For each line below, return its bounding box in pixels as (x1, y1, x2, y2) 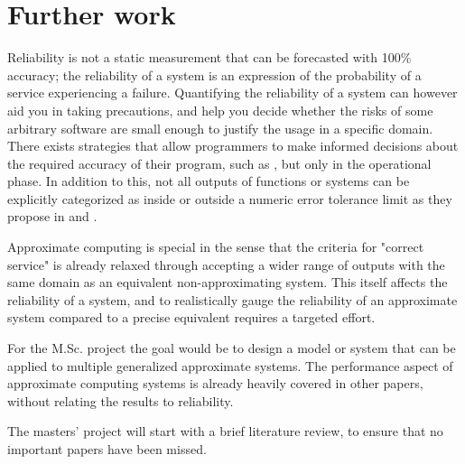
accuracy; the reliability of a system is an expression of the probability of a (7, 65, 422, 84)
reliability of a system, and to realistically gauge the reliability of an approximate (7, 290, 458, 309)
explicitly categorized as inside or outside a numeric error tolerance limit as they (7, 189, 452, 208)
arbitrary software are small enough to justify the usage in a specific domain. (7, 118, 433, 137)
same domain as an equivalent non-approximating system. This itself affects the (7, 273, 448, 292)
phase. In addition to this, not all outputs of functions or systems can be (7, 172, 410, 190)
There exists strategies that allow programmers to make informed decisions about (7, 136, 459, 155)
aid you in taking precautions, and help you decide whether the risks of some (7, 100, 433, 119)
